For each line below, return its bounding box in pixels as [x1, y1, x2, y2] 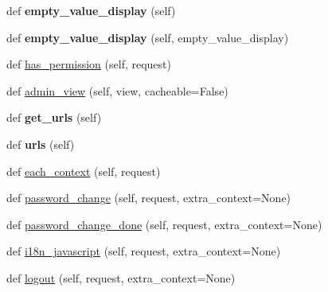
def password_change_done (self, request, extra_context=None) [6, 216, 322, 232]
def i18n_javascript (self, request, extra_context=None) [6, 243, 281, 259]
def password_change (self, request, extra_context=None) [6, 189, 291, 206]
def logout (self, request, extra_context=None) [6, 269, 236, 286]
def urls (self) [6, 135, 75, 152]
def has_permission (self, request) [6, 56, 171, 72]
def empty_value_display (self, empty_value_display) [6, 29, 289, 45]
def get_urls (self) [6, 109, 102, 126]
